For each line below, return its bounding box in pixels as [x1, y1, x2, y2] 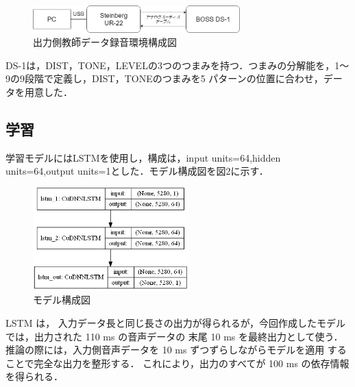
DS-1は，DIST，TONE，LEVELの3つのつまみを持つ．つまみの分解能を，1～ [5, 58, 350, 72]
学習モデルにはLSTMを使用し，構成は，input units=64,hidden [5, 150, 281, 164]
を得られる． [5, 369, 63, 384]
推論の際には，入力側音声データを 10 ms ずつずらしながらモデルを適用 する [5, 342, 347, 357]
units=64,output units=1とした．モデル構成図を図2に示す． [5, 164, 269, 178]
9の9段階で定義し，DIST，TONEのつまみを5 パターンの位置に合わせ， [5, 71, 323, 86]
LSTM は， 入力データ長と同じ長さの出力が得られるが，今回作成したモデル [5, 315, 345, 329]
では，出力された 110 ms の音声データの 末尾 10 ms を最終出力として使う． [5, 329, 343, 343]
